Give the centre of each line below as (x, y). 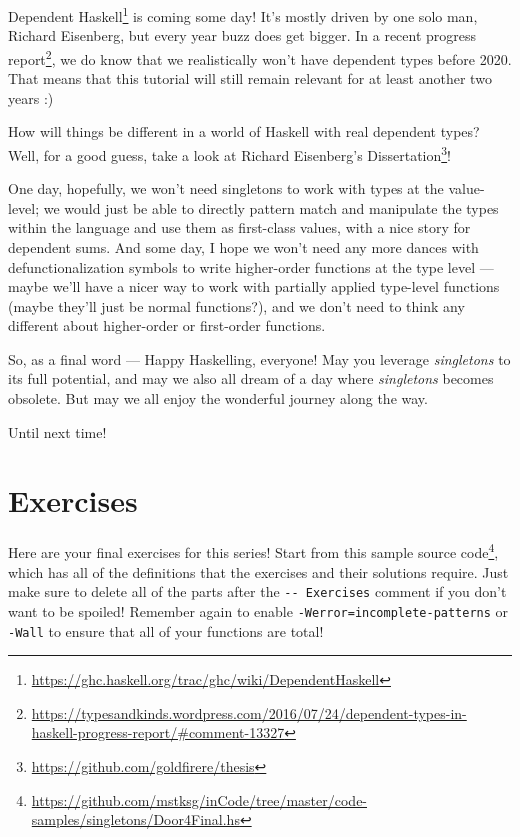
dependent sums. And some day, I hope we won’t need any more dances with (243, 246)
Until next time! (57, 431)
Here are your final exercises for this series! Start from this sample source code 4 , (253, 551)
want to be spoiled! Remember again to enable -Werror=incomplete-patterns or (258, 610)
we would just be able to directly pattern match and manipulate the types (271, 207)
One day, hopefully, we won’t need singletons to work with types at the (226, 188)
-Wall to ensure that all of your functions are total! (166, 630)
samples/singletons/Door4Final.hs (135, 819)
